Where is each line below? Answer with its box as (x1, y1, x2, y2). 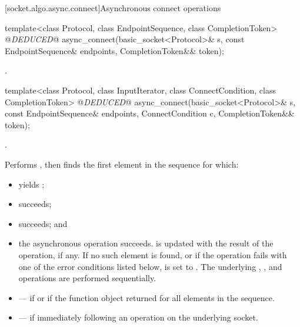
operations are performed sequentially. (18, 272, 156, 284)
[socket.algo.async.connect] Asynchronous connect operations (5, 2, 221, 14)
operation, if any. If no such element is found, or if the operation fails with (18, 248, 287, 261)
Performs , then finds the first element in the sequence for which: (5, 158, 239, 170)
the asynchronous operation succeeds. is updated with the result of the (18, 237, 274, 249)
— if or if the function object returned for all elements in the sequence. (18, 291, 275, 303)
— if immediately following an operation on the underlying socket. (18, 311, 258, 323)
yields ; (18, 178, 45, 190)
